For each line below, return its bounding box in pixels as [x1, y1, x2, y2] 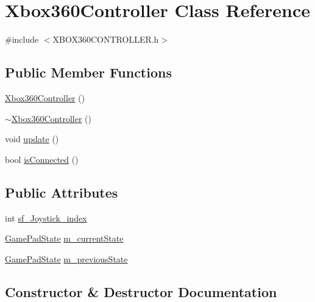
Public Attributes [5, 182, 118, 201]
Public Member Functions [5, 63, 172, 82]
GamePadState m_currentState [5, 232, 124, 245]
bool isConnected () [5, 153, 79, 165]
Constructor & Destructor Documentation [5, 282, 277, 301]
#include [5, 33, 39, 46]
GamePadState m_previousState [5, 252, 128, 265]
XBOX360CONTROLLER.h [52, 33, 159, 46]
